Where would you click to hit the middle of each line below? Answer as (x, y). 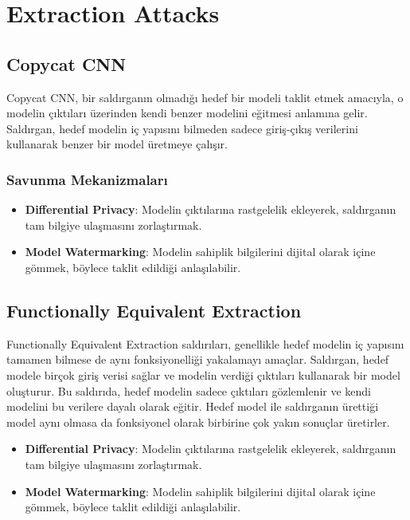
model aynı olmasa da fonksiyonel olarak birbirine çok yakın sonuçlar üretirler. (198, 422)
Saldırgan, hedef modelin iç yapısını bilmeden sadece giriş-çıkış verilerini (182, 128)
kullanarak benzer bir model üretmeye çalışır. (117, 144)
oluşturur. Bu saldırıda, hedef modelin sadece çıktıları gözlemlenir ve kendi (189, 390)
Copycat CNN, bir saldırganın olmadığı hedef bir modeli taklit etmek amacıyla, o (205, 97)
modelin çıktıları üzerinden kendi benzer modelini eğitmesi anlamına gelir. (187, 113)
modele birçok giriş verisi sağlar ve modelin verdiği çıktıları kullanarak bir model (203, 374)
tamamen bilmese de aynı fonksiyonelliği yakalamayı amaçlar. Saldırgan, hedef (198, 359)
